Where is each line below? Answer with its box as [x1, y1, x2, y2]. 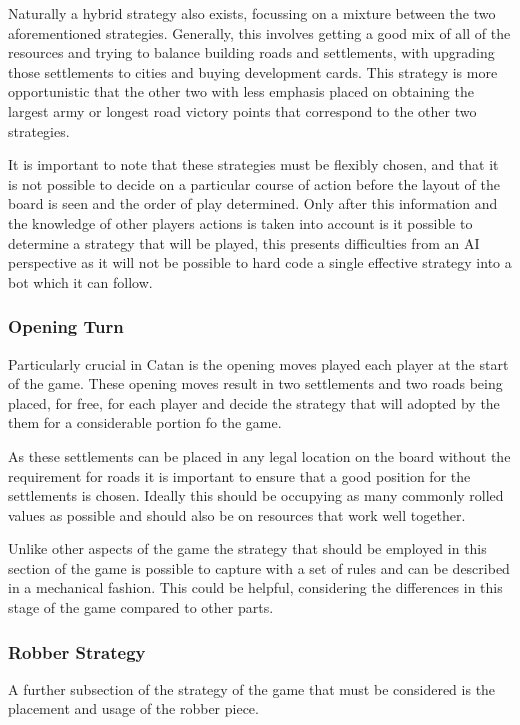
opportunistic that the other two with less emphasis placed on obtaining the [8, 81, 474, 102]
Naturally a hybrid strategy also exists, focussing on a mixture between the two [8, 3, 496, 23]
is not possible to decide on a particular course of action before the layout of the [8, 173, 501, 194]
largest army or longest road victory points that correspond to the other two [8, 100, 477, 121]
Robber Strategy [8, 639, 146, 664]
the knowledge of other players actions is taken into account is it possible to [8, 212, 473, 233]
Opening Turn [8, 314, 124, 339]
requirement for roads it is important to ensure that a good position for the [8, 465, 471, 486]
